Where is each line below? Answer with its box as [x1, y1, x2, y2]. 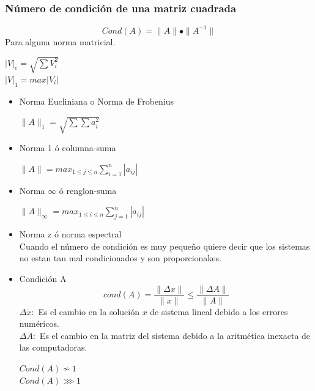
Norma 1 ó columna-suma [19, 141, 116, 154]
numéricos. [19, 317, 59, 330]
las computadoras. [19, 341, 87, 354]
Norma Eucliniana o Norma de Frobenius [19, 94, 174, 107]
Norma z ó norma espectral [19, 228, 122, 240]
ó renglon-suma [59, 184, 117, 196]
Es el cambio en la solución [38, 305, 139, 318]
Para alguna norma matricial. [5, 35, 116, 48]
